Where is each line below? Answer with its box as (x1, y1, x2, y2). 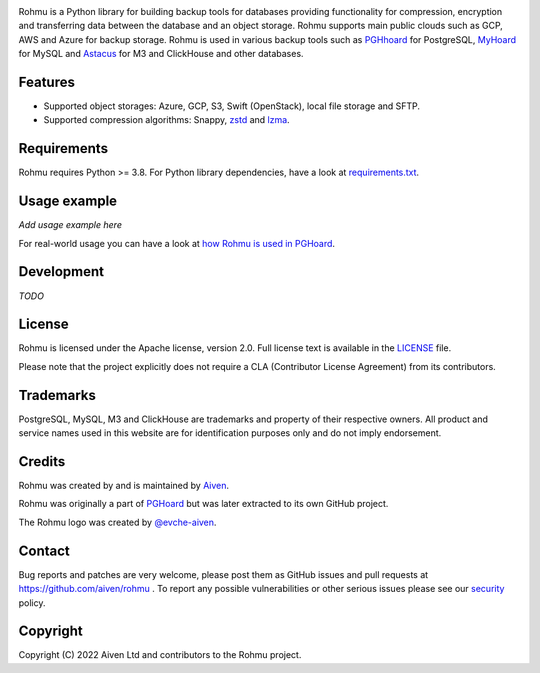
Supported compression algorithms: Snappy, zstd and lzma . (43, 114, 290, 126)
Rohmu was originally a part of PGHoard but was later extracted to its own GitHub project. (18, 498, 389, 510)
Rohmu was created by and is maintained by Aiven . (18, 480, 230, 492)
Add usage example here (18, 219, 122, 231)
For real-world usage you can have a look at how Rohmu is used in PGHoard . (18, 237, 335, 249)
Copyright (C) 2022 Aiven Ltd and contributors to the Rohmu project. (18, 649, 302, 661)
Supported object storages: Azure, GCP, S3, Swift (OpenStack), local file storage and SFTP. (43, 100, 420, 112)
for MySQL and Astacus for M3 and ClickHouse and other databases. (18, 48, 304, 60)
